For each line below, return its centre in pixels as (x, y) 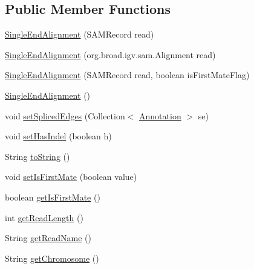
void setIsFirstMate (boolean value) (71, 177)
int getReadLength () (44, 217)
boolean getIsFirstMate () (53, 197)
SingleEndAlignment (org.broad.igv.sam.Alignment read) (110, 54)
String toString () (37, 156)
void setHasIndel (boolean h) (58, 136)
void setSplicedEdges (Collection (65, 115)
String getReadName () (48, 238)
